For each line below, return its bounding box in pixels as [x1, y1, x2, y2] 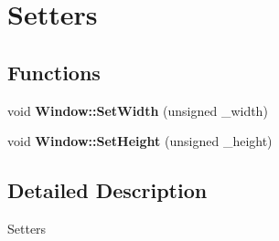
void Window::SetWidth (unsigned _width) [7, 100, 268, 120]
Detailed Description [7, 176, 208, 204]
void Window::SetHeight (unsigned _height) [7, 131, 273, 151]
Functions [7, 58, 101, 86]
